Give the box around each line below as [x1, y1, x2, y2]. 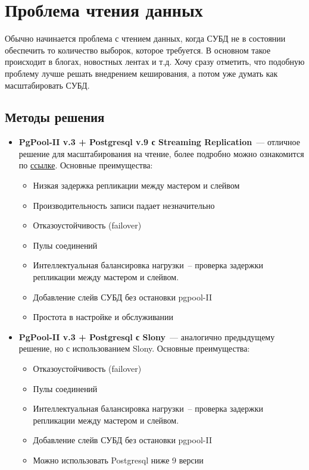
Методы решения [5, 108, 105, 126]
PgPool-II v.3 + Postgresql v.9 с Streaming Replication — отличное [18, 136, 300, 148]
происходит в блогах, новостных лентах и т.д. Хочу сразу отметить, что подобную [5, 55, 305, 68]
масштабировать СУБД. [5, 79, 90, 91]
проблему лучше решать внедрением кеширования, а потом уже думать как [5, 67, 278, 79]
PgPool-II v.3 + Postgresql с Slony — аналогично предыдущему [18, 330, 275, 343]
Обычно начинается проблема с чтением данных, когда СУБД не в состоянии [5, 32, 286, 45]
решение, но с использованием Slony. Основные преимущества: [18, 342, 250, 355]
